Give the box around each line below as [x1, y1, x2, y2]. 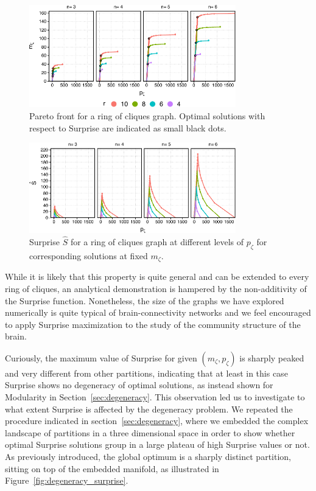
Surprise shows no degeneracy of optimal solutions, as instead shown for [5, 378, 273, 391]
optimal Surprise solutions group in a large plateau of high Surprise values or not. [5, 438, 310, 451]
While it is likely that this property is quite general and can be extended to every [5, 270, 309, 283]
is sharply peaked [239, 351, 304, 364]
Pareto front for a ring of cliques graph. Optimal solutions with [29, 109, 265, 122]
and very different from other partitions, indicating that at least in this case [5, 366, 288, 379]
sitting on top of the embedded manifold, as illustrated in [5, 462, 219, 475]
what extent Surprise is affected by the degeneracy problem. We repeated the [5, 402, 293, 415]
